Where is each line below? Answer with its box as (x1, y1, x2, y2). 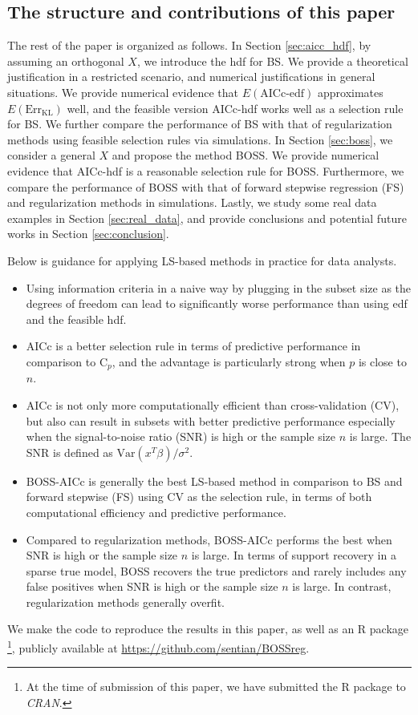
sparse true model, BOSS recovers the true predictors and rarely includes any (26, 562, 407, 579)
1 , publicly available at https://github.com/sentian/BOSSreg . (7, 637, 310, 656)
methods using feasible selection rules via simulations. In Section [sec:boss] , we (7, 131, 393, 147)
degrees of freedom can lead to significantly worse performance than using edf (26, 295, 408, 312)
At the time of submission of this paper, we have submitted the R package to (26, 678, 406, 695)
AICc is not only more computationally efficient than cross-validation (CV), (26, 396, 400, 413)
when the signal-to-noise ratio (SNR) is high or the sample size (26, 428, 336, 445)
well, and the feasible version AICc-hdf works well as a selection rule (67, 99, 404, 116)
